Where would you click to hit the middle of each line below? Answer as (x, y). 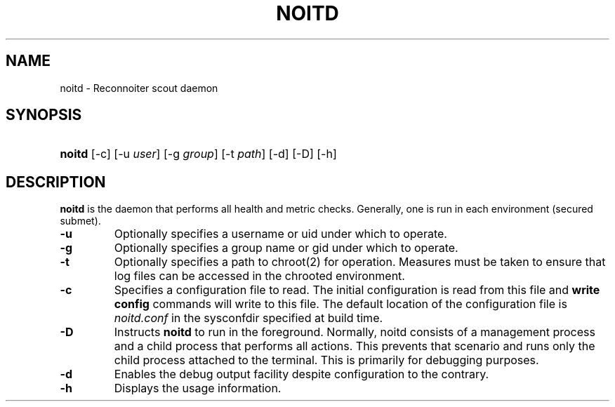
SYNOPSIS (44, 115)
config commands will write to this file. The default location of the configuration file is (340, 304)
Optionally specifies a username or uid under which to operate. (280, 234)
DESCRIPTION (56, 182)
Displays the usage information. (198, 388)
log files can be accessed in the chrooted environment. (259, 276)
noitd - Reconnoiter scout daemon (139, 88)
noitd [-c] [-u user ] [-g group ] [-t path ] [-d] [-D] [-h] (198, 154)
